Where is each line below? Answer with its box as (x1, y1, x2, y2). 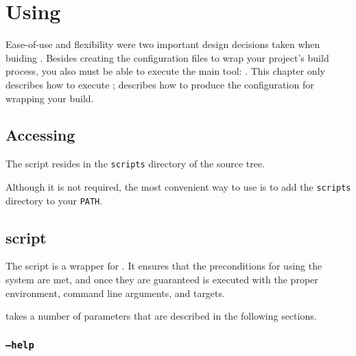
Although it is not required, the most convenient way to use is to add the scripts (5, 179, 351, 193)
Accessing (5, 124, 75, 145)
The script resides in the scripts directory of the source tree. (5, 156, 265, 171)
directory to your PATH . (5, 193, 103, 207)
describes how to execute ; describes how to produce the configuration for (5, 77, 314, 91)
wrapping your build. (5, 91, 94, 105)
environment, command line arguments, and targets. (5, 285, 225, 300)
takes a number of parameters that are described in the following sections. (5, 309, 317, 323)
